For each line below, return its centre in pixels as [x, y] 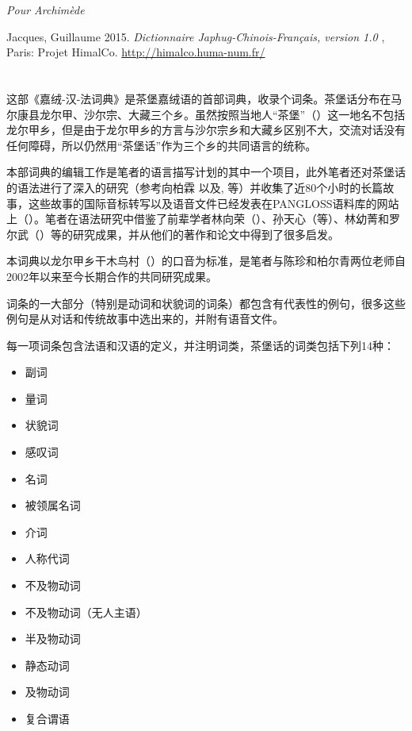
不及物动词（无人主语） [86, 612]
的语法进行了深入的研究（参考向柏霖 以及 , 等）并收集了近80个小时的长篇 [195, 187]
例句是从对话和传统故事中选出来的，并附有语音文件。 [145, 319]
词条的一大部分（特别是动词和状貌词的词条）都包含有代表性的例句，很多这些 [206, 303]
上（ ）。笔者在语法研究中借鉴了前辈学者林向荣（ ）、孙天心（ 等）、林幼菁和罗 [203, 219]
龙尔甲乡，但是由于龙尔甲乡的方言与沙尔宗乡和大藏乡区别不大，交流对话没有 [206, 130]
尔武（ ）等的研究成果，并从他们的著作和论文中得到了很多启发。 [173, 234]
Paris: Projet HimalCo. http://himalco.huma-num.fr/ [136, 52]
